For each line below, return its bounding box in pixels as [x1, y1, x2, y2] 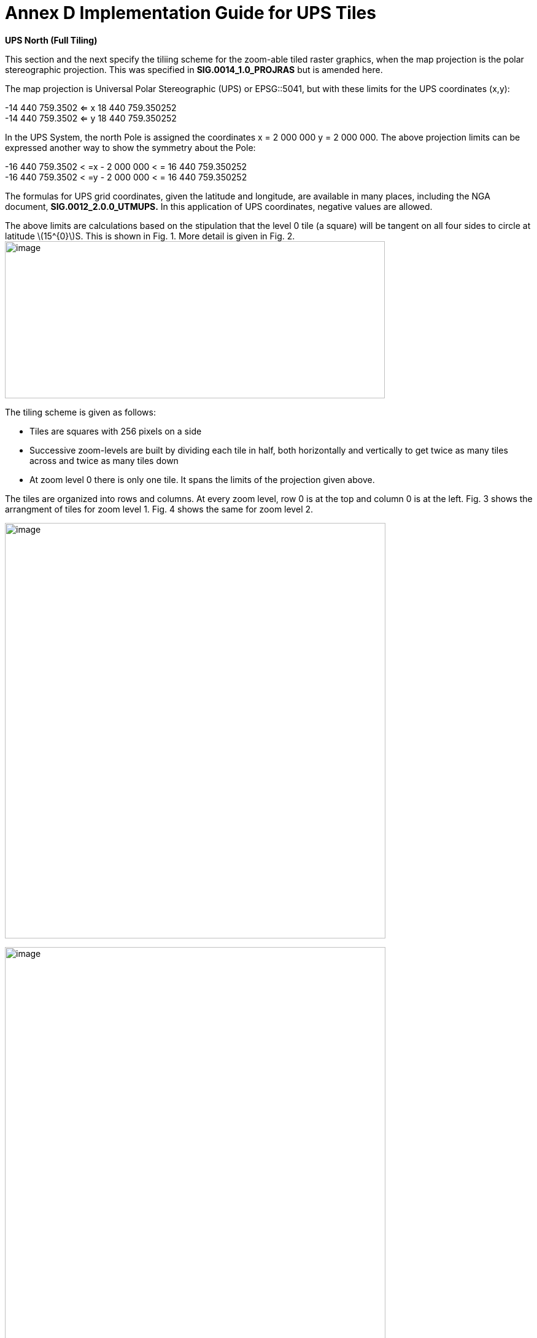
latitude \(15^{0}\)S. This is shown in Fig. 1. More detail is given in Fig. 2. [5, 230, 295, 241]
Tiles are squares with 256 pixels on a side [29, 425, 202, 436]
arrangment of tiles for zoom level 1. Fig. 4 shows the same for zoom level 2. [5, 503, 314, 514]
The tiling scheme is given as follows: [5, 406, 156, 417]
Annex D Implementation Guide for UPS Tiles [5, 2, 376, 23]
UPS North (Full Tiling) [5, 34, 98, 45]
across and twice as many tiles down [29, 455, 179, 466]
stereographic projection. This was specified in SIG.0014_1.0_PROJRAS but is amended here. [5, 64, 383, 75]
